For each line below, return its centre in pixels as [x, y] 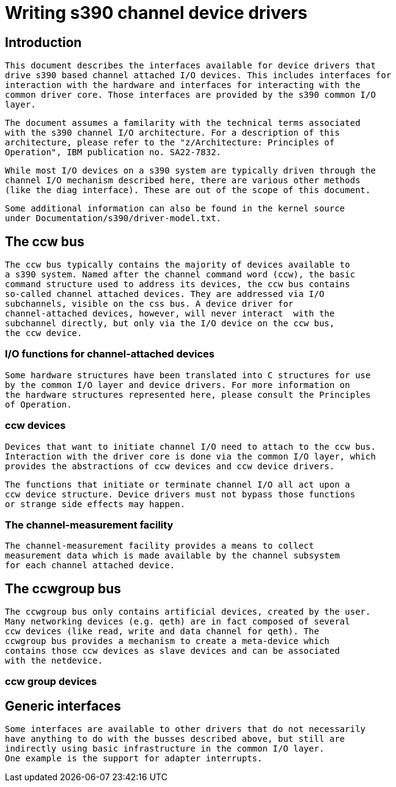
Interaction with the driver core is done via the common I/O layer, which [190, 456]
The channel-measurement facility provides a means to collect [159, 546]
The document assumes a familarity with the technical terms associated [183, 123]
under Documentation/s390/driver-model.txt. [113, 218]
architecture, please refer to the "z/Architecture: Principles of [170, 143]
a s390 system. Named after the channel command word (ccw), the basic [180, 275]
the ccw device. [44, 333]
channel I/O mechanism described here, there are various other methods [183, 181]
